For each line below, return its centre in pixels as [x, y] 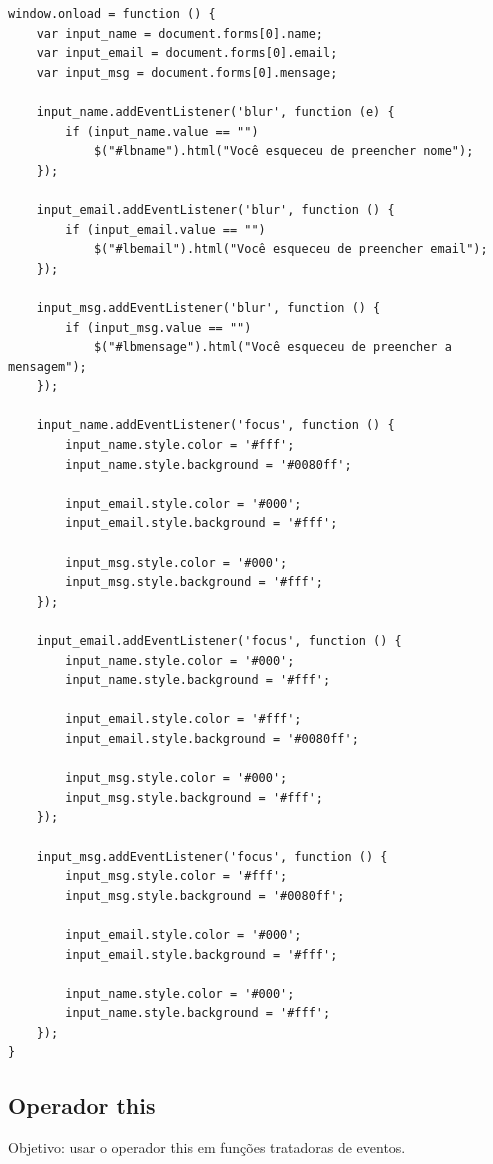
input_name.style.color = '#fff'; [180, 445]
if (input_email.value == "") [165, 229]
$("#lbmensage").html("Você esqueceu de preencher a [272, 347]
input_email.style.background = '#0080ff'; [212, 738]
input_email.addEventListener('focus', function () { [219, 641]
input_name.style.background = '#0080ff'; [208, 464]
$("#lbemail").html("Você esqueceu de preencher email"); [290, 249]
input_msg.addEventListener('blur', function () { [208, 307]
